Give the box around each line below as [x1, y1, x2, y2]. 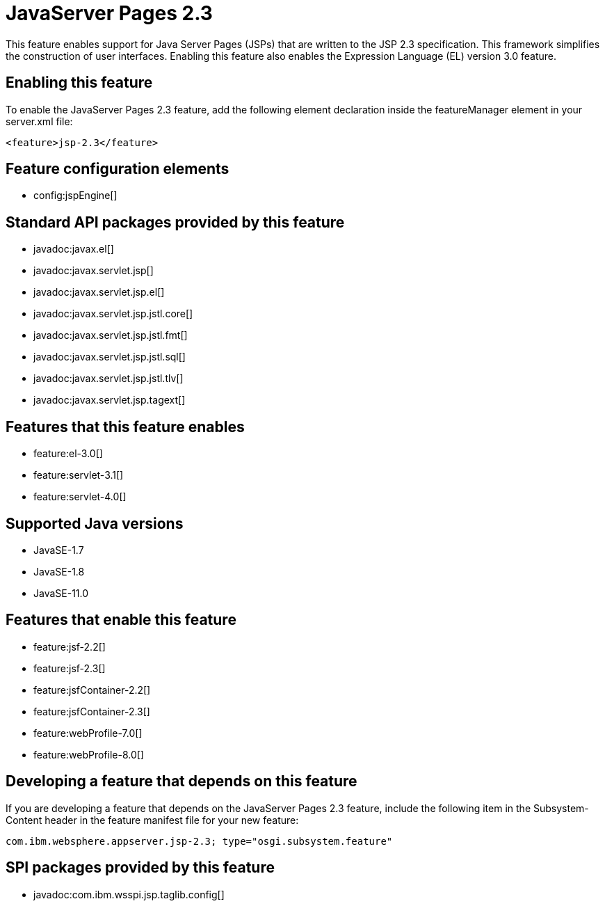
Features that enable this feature [6, 611, 236, 629]
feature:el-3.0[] [33, 447, 103, 460]
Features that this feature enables [6, 418, 245, 436]
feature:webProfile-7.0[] [33, 726, 143, 739]
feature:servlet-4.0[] [33, 491, 127, 503]
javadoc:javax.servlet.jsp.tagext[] [33, 394, 186, 406]
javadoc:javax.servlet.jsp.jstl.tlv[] [33, 372, 184, 385]
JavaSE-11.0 [33, 587, 89, 599]
